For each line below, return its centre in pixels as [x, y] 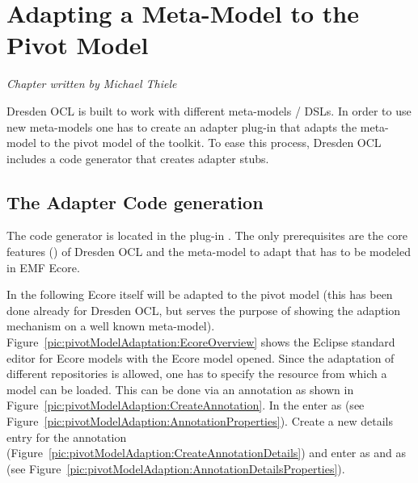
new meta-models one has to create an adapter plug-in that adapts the [182, 126]
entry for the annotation [67, 437]
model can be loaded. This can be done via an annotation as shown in [180, 389]
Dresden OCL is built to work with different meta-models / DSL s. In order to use [209, 110]
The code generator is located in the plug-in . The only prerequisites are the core [207, 235]
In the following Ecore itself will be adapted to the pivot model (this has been [200, 294]
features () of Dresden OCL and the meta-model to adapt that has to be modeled [209, 252]
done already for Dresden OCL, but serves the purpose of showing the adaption [204, 310]
